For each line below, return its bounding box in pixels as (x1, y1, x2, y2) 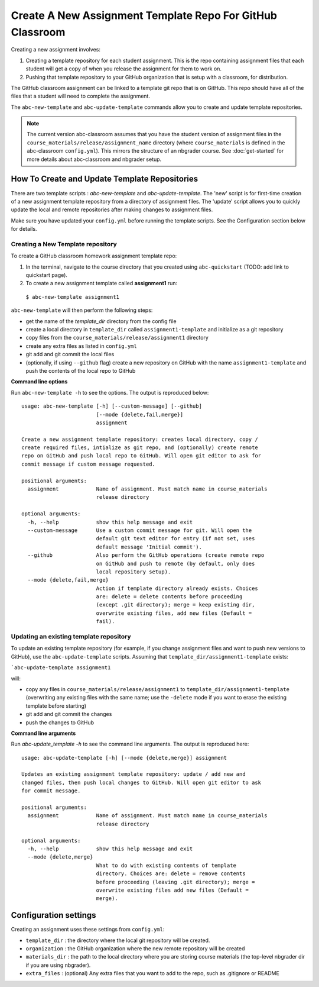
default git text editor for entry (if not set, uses (96, 536, 255, 542)
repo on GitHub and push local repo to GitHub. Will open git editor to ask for (21, 453, 262, 459)
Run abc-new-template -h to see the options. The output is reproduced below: (11, 389, 209, 396)
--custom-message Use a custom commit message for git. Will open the (27, 527, 252, 534)
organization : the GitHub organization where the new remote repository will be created (25, 945, 245, 952)
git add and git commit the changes (25, 711, 112, 718)
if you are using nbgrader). (25, 962, 91, 969)
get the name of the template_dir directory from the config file (25, 317, 177, 325)
